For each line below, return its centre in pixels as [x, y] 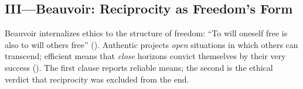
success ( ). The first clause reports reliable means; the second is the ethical [139, 67]
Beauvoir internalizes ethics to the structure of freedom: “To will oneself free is [146, 33]
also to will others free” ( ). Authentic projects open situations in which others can [151, 44]
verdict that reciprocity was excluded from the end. [97, 79]
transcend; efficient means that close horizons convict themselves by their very [145, 56]
